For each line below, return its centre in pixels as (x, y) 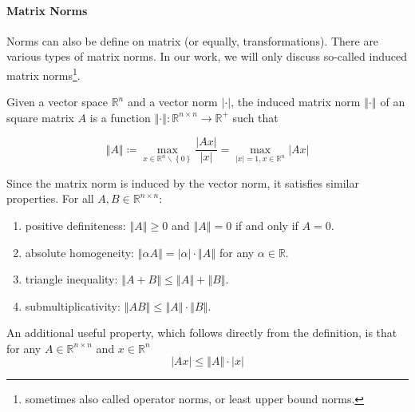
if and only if (267, 225)
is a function (120, 117)
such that (255, 117)
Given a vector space (57, 102)
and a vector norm (172, 102)
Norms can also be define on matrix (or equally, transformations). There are (193, 40)
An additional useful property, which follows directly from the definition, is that (202, 333)
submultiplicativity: (73, 305)
